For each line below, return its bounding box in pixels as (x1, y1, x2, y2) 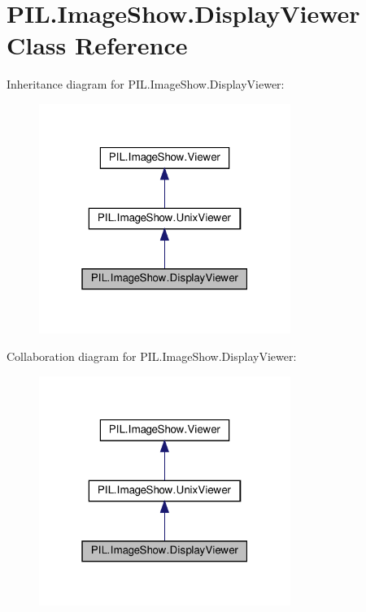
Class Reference (7, 28, 188, 62)
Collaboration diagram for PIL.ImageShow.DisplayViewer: (7, 347, 297, 364)
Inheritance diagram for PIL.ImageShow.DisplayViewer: (7, 76, 285, 93)
